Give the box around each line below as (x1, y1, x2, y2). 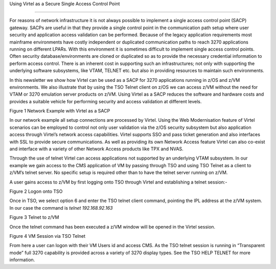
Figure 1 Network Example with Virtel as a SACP (9, 108, 110, 114)
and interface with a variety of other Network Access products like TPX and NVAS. (9, 146, 183, 152)
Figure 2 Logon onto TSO (9, 188, 63, 194)
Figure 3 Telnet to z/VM (9, 214, 59, 220)
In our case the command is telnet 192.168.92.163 (9, 205, 113, 211)
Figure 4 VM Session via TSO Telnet (9, 233, 86, 239)
